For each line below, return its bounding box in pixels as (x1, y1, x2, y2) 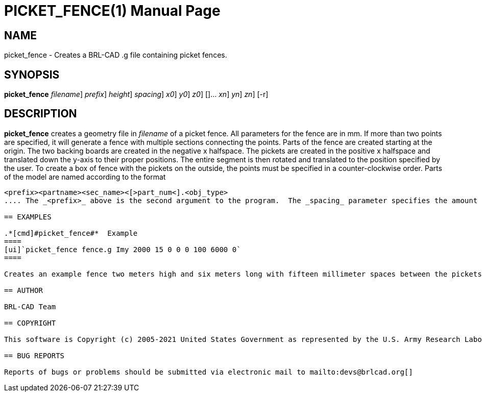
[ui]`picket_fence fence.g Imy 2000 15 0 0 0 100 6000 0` (4, 245, 241, 254)
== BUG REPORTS (4, 351, 65, 360)
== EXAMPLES (4, 212, 52, 221)
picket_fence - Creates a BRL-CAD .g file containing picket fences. (4, 51, 227, 60)
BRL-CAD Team (4, 302, 56, 311)
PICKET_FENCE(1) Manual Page (4, 2, 221, 19)
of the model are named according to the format (4, 172, 166, 181)
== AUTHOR (4, 286, 43, 294)
